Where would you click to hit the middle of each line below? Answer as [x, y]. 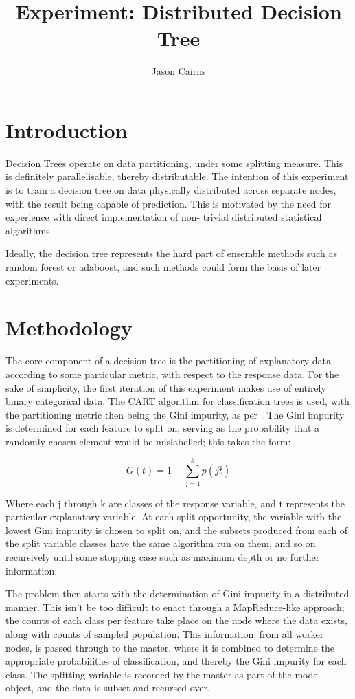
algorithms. [29, 230]
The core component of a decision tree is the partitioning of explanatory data [168, 360]
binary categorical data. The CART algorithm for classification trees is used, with [177, 401]
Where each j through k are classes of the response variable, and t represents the [175, 503]
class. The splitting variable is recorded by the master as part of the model [163, 674]
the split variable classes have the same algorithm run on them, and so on [161, 543]
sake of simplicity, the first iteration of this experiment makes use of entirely [166, 387]
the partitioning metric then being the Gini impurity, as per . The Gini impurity [175, 414]
